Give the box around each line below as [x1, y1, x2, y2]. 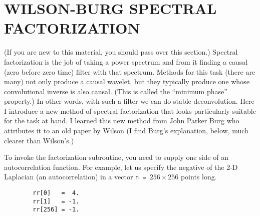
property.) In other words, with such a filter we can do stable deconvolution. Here [4, 96, 254, 106]
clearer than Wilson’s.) [4, 135, 74, 145]
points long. [180, 171, 217, 182]
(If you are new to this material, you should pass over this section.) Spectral [4, 47, 238, 57]
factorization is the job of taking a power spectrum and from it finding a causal [4, 56, 248, 67]
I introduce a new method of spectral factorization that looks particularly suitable [4, 105, 256, 116]
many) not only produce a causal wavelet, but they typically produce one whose [4, 76, 249, 87]
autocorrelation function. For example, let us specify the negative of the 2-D [4, 161, 238, 172]
